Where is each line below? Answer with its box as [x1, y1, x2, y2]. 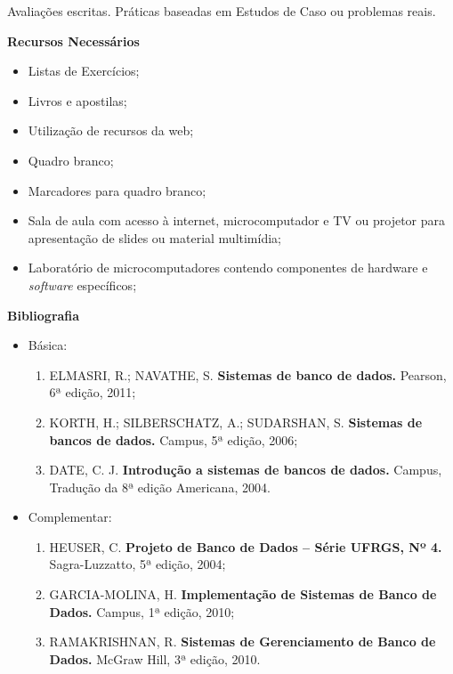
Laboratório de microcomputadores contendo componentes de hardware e [28, 258, 428, 277]
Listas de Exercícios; [28, 61, 140, 80]
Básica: [28, 336, 68, 354]
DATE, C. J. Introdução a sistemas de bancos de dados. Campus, [49, 460, 442, 479]
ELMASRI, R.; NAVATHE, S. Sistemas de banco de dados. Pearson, [49, 365, 447, 384]
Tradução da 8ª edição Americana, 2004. [49, 477, 271, 496]
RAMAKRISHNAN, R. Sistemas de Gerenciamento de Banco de [49, 632, 436, 651]
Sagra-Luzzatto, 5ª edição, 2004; [49, 555, 226, 573]
